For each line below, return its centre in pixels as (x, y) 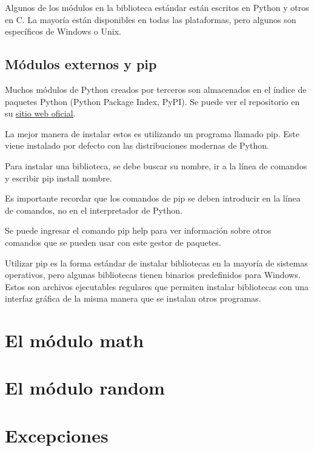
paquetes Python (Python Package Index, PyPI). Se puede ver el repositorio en (152, 101)
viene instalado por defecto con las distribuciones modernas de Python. (137, 145)
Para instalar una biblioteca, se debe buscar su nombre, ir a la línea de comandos (156, 165)
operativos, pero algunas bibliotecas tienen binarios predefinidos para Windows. (153, 275)
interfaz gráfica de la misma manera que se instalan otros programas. (133, 298)
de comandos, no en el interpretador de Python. (94, 210)
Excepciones (57, 435)
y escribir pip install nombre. (58, 178)
